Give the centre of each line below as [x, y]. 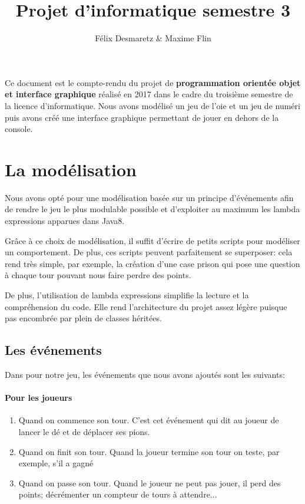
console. [19, 129]
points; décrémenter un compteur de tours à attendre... [118, 494]
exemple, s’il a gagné [56, 463]
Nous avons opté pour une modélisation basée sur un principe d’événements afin [149, 197]
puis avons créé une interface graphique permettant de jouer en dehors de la [142, 117]
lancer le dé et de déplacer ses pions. [84, 431]
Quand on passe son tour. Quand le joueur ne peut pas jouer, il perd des [150, 482]
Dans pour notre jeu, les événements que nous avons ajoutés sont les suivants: [145, 374]
